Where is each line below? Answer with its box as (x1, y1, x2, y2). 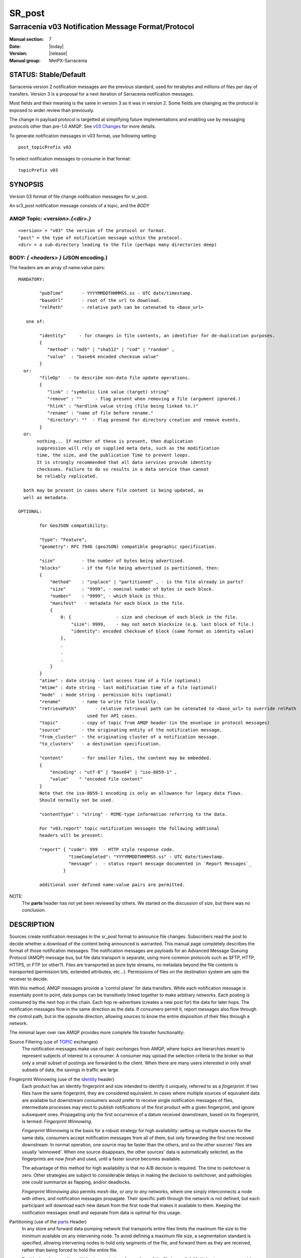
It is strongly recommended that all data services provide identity (37, 459, 212, 465)
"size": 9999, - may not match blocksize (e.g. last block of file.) (71, 621, 254, 627)
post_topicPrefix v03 (18, 144, 71, 150)
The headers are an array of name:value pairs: (9, 265, 106, 271)
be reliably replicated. (37, 474, 98, 479)
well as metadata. (23, 495, 69, 500)
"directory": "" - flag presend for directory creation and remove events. (47, 417, 241, 423)
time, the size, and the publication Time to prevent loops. (37, 452, 190, 458)
